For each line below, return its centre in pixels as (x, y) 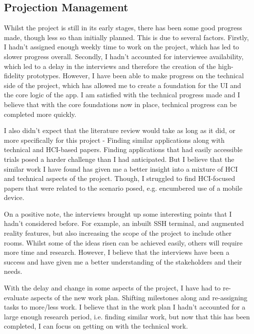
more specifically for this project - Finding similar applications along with (114, 140)
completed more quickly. (40, 114)
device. (14, 197)
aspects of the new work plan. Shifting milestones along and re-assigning (139, 297)
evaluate (16, 297)
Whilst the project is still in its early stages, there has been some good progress (123, 28)
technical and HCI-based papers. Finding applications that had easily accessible (123, 149)
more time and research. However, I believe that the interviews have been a (117, 252)
